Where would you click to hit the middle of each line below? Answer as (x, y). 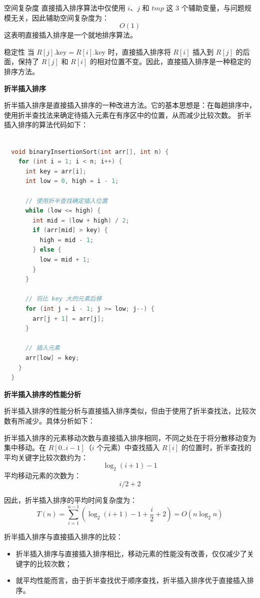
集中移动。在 (25, 447)
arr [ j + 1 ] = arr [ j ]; (68, 319)
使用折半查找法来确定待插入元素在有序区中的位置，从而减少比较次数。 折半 (128, 115)
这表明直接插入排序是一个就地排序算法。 (70, 35)
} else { (47, 250)
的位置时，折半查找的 (216, 447)
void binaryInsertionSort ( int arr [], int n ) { (90, 152)
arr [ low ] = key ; (52, 358)
